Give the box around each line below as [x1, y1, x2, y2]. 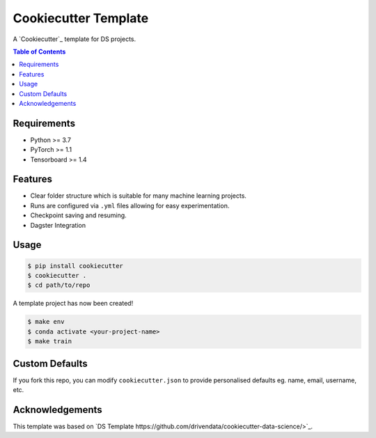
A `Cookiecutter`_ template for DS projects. [13, 35, 136, 43]
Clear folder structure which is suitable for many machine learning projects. [30, 191, 247, 200]
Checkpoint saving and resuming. [30, 211, 127, 219]
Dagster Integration [30, 221, 86, 229]
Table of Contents [13, 47, 66, 56]
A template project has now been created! [13, 299, 134, 308]
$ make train [27, 338, 72, 345]
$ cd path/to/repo [27, 281, 91, 289]
